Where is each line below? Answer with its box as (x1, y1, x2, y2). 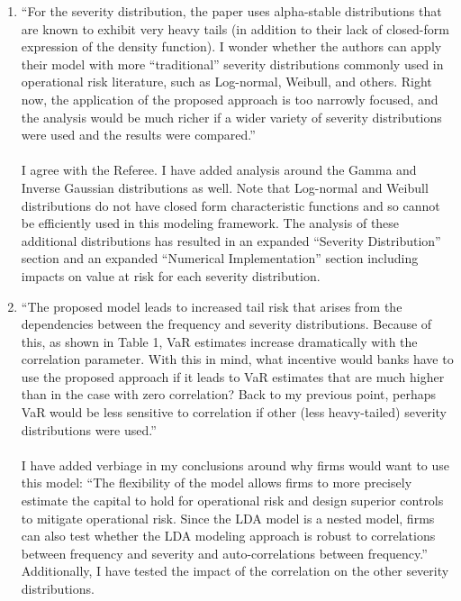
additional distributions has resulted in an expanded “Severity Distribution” (21, 231, 441, 250)
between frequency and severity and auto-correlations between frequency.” (21, 543, 428, 562)
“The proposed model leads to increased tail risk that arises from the (21, 296, 402, 315)
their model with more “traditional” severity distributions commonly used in (21, 54, 444, 73)
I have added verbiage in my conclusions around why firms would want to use (21, 455, 450, 474)
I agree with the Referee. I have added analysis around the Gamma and (21, 160, 417, 179)
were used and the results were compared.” (21, 125, 256, 144)
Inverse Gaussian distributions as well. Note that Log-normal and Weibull (21, 178, 429, 196)
